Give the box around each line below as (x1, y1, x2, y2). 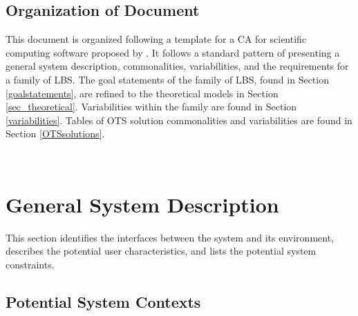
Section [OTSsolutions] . (6, 126, 105, 141)
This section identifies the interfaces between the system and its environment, (6, 230, 335, 244)
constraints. (6, 257, 55, 271)
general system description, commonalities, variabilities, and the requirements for (6, 59, 349, 73)
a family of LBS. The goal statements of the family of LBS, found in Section (6, 72, 329, 86)
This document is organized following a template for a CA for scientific (6, 32, 307, 46)
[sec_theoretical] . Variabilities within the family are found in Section (6, 99, 297, 114)
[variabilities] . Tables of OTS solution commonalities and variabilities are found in (6, 112, 352, 127)
